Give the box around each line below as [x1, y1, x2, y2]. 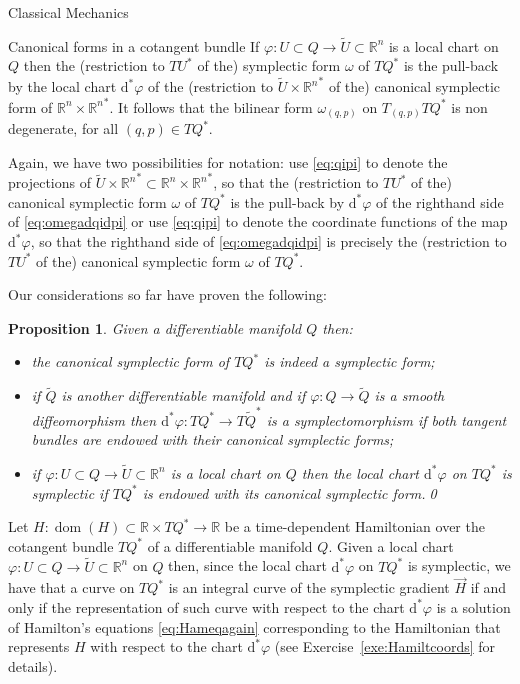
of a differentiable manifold [147, 535, 313, 556]
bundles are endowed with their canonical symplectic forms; [31, 429, 394, 450]
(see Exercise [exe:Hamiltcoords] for [274, 636, 496, 657]
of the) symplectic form [197, 55, 341, 76]
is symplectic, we [407, 555, 511, 576]
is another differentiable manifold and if [61, 385, 306, 406]
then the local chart [301, 462, 420, 483]
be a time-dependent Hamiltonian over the [224, 516, 485, 537]
